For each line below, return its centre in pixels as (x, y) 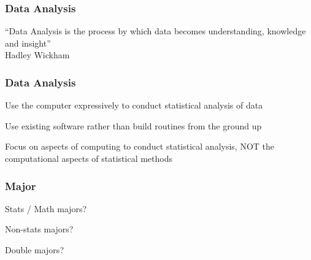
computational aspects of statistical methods (89, 158)
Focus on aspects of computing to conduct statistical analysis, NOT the (140, 146)
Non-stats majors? (39, 229)
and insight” (28, 43)
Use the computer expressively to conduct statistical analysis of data (134, 105)
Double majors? (34, 250)
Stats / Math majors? (46, 208)
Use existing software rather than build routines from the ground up (133, 125)
